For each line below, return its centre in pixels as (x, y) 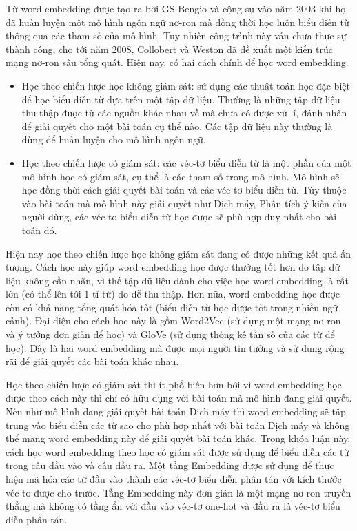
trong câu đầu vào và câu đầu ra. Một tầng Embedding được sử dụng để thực (170, 465)
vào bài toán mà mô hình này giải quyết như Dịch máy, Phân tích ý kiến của (184, 203)
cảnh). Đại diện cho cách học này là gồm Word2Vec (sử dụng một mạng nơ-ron (173, 321)
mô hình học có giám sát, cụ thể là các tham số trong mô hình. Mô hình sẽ (181, 176)
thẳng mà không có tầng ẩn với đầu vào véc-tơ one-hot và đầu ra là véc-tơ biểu (173, 506)
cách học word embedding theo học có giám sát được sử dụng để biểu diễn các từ (177, 451)
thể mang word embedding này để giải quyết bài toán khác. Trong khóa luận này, (178, 438)
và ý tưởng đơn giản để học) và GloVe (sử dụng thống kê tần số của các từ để (170, 334)
